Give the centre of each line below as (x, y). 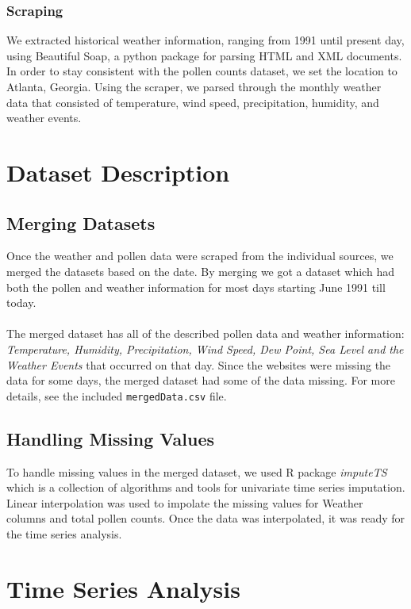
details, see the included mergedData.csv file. (117, 395)
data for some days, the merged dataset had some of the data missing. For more (201, 380)
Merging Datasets (81, 222)
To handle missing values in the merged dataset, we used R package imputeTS (197, 471)
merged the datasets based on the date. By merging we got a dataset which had (200, 271)
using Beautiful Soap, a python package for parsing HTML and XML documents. (204, 55)
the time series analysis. (64, 533)
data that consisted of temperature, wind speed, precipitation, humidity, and (193, 102)
